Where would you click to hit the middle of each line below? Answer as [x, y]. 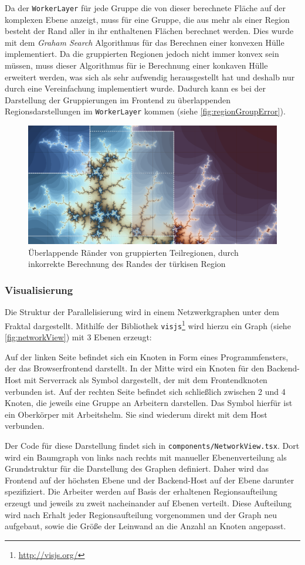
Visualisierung [39, 290]
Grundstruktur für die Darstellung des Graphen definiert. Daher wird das [137, 468]
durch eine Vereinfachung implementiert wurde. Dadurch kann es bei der [135, 88]
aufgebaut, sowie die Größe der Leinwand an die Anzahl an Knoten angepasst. [145, 526]
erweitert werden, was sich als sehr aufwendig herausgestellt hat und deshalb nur [150, 77]
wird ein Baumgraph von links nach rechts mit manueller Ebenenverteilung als [146, 457]
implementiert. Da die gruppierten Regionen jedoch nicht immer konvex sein [142, 54]
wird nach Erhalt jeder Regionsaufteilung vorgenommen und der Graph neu [141, 514]
